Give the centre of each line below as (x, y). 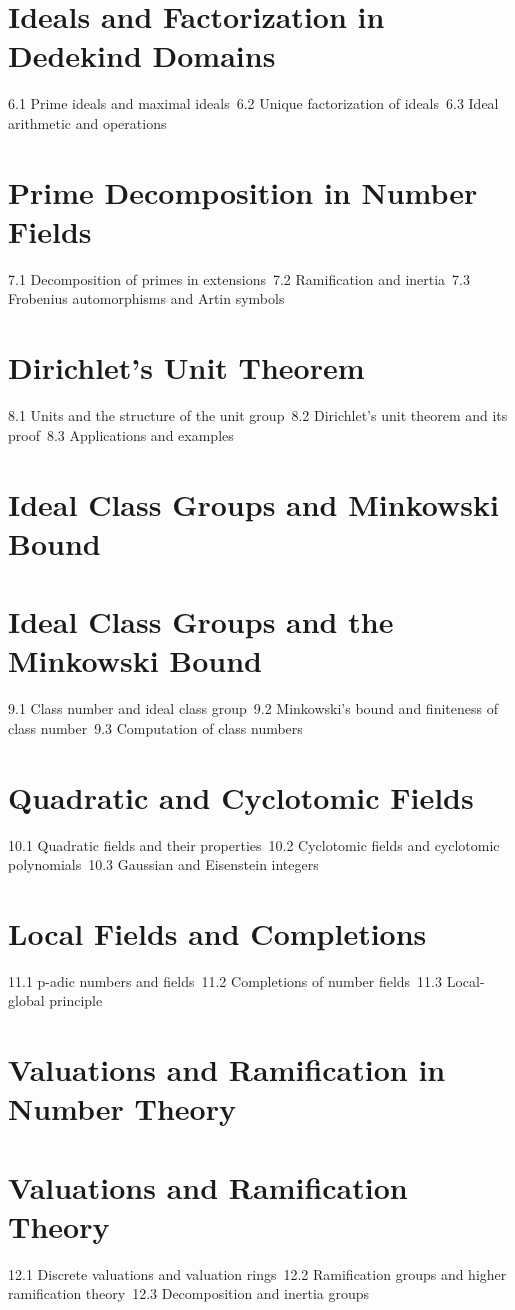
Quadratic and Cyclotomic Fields (241, 796)
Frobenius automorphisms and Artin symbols (146, 298)
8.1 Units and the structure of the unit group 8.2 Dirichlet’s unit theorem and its (258, 415)
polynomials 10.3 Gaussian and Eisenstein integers (163, 864)
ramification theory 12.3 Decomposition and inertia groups (189, 1293)
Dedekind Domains (142, 55)
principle (76, 1000)
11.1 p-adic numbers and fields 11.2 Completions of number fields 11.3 (225, 980)
